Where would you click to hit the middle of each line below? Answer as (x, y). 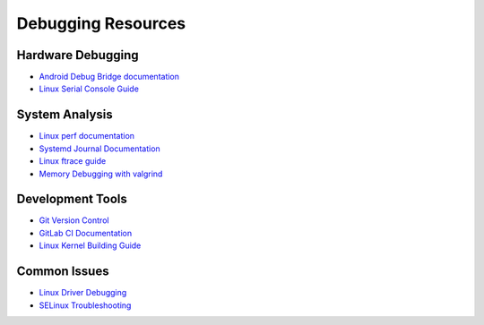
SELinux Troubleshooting (85, 305)
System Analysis (65, 115)
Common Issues (63, 272)
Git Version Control (74, 220)
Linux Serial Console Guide (89, 89)
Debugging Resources (101, 23)
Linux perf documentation (86, 136)
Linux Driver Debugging (83, 293)
